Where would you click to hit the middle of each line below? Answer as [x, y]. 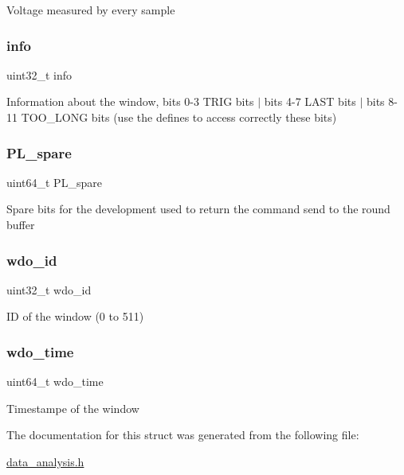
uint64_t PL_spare [54, 182]
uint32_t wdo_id [49, 289]
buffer [21, 224]
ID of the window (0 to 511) [75, 316]
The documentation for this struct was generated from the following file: [183, 435]
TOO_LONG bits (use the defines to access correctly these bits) [179, 117]
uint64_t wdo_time [55, 382]
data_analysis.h [45, 461]
